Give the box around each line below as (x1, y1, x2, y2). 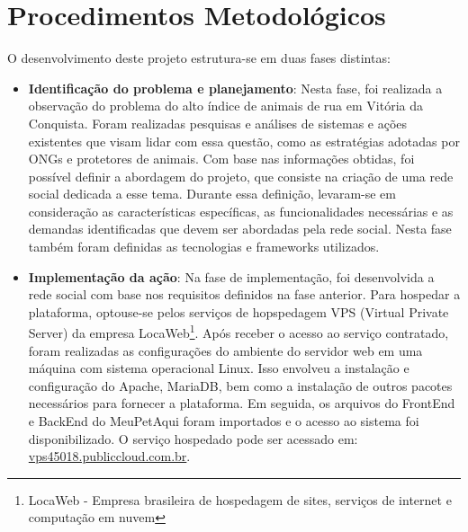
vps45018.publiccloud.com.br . (28, 447, 191, 465)
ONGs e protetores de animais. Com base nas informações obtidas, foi (28, 149, 415, 168)
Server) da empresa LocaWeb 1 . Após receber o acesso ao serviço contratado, (28, 321, 449, 342)
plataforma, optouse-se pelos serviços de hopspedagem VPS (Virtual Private (28, 302, 449, 321)
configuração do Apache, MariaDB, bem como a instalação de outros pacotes (28, 376, 453, 395)
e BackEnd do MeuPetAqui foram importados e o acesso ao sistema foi (28, 412, 419, 430)
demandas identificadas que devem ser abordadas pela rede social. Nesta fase (28, 219, 452, 238)
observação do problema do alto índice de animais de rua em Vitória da (28, 96, 423, 115)
